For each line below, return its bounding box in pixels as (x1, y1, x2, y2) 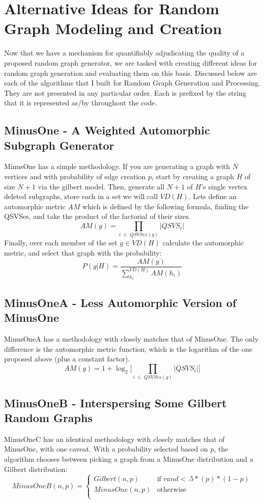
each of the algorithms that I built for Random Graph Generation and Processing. (4, 77, 260, 88)
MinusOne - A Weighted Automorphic (4, 122, 210, 138)
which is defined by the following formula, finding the (82, 201, 249, 211)
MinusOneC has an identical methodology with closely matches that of (4, 433, 225, 444)
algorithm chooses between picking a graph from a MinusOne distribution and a (4, 453, 253, 464)
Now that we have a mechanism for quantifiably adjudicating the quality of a (4, 47, 245, 58)
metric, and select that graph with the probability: (4, 247, 162, 258)
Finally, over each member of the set (4, 237, 118, 248)
